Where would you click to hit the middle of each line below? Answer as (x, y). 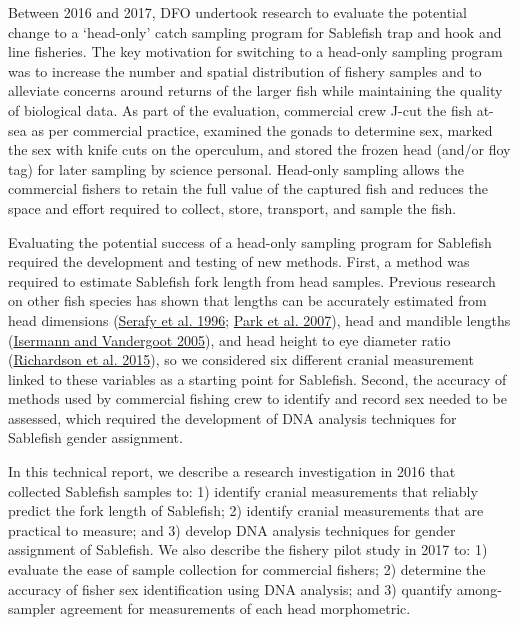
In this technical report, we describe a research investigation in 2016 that (232, 471)
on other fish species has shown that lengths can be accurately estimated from (247, 300)
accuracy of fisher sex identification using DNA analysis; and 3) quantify (230, 588)
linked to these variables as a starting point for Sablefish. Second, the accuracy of (257, 378)
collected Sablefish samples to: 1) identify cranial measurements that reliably (243, 490)
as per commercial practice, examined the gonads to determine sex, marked (262, 129)
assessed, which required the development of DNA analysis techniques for (232, 417)
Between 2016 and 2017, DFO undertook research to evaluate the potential (237, 12)
